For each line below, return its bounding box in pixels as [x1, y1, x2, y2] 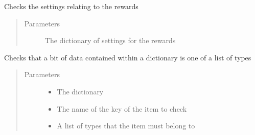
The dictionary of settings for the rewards [44, 35, 176, 46]
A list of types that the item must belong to [57, 120, 195, 131]
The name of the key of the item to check [57, 103, 187, 114]
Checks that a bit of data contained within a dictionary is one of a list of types [4, 52, 251, 62]
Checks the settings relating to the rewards [4, 1, 138, 11]
